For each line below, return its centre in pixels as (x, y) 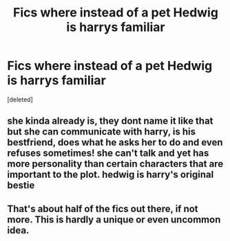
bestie (21, 186)
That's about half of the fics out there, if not (103, 208)
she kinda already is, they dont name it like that (110, 121)
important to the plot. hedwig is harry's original (111, 175)
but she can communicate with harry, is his (102, 132)
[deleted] (20, 99)
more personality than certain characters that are (115, 164)
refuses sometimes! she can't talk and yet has (108, 153)
